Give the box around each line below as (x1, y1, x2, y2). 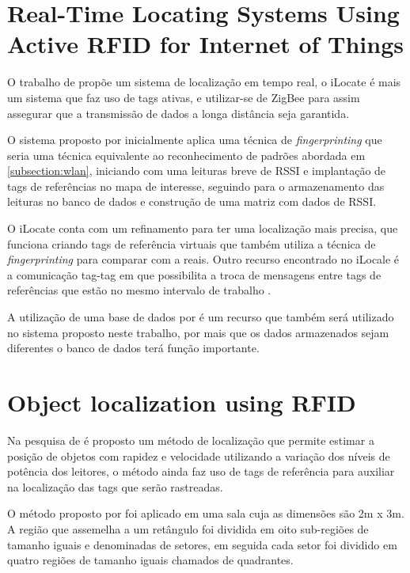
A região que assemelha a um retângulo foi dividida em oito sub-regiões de (7, 520, 369, 537)
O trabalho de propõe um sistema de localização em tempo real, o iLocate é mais (7, 74, 401, 90)
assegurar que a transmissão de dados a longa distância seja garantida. (7, 104, 350, 121)
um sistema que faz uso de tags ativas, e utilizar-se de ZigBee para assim (7, 89, 360, 105)
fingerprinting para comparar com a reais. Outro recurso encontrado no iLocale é (7, 251, 400, 268)
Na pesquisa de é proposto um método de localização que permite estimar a (7, 431, 374, 448)
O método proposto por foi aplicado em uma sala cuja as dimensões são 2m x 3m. (7, 505, 404, 522)
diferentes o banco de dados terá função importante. (7, 340, 260, 356)
